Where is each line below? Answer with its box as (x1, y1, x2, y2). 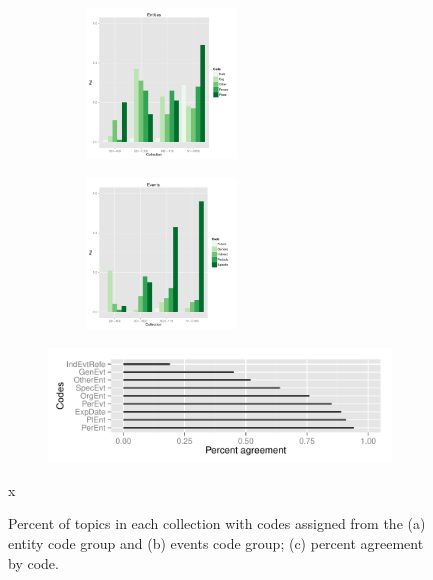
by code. (8, 552, 59, 573)
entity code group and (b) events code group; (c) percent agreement (8, 532, 424, 553)
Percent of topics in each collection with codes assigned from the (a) (8, 513, 426, 534)
